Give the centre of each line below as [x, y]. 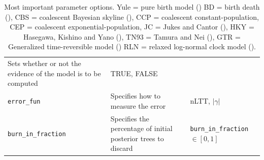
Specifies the [130, 118]
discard [122, 148]
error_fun [24, 102]
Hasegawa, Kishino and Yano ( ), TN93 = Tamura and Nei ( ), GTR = [132, 36]
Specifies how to [135, 96]
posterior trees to [137, 138]
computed [23, 83]
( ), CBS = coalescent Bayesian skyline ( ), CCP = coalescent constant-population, [132, 17]
